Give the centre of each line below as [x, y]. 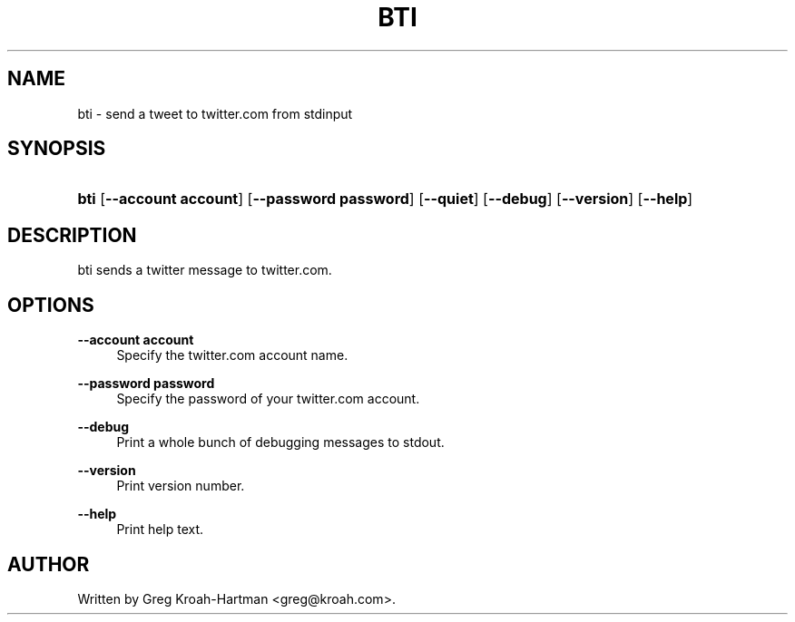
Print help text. [160, 530]
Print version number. [181, 486]
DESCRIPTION [72, 235]
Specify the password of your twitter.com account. [268, 399]
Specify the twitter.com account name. [232, 355]
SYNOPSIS [57, 149]
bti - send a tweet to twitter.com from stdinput [215, 113]
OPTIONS [51, 305]
